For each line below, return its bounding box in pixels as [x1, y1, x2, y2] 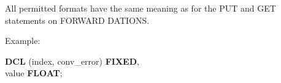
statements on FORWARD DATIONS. [5, 13, 150, 26]
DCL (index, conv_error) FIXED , [5, 54, 139, 67]
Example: [5, 34, 40, 47]
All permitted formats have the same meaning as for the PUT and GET [5, 2, 276, 14]
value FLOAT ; [5, 67, 63, 79]
